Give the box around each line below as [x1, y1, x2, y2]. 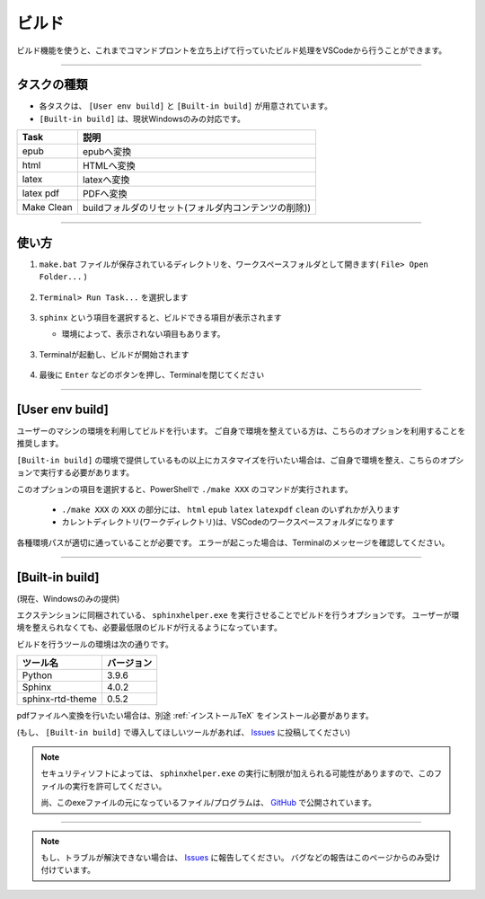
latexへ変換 [82, 173, 130, 186]
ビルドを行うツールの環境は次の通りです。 [16, 639, 174, 649]
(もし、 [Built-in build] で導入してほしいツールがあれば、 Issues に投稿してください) [16, 727, 350, 737]
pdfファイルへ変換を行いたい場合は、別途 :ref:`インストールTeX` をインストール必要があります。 [16, 710, 374, 721]
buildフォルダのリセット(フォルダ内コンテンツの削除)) [82, 202, 312, 215]
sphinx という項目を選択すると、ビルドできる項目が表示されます [39, 312, 282, 322]
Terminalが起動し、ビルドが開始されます [39, 348, 190, 359]
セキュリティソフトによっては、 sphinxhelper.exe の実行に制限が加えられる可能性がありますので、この [40, 768, 435, 779]
